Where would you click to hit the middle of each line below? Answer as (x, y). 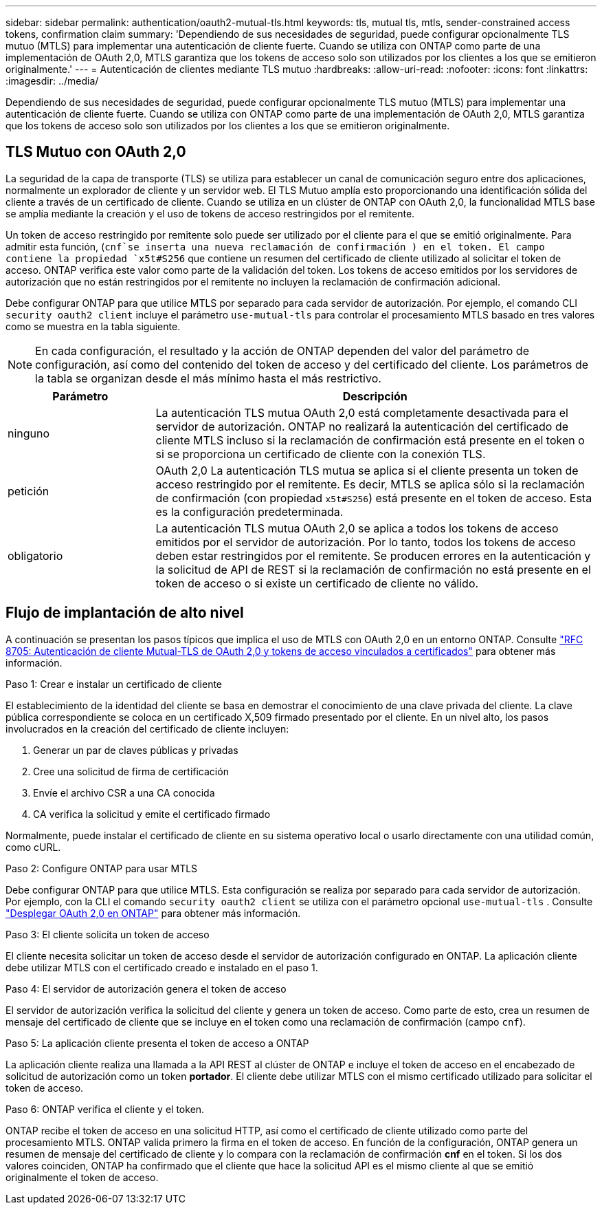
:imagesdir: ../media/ (52, 81)
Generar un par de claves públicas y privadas (136, 750)
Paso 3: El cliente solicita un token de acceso (108, 934)
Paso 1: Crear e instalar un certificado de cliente (114, 684)
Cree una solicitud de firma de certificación (131, 771)
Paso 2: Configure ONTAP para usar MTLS (102, 868)
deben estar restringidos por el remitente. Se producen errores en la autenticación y (373, 555)
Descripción (375, 396)
